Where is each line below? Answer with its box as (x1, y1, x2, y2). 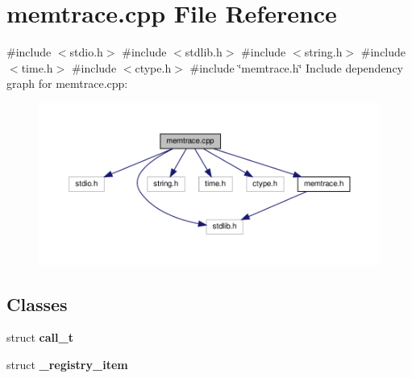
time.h (21, 59, 53, 76)
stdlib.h (185, 44, 223, 60)
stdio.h (69, 44, 103, 60)
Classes (6, 291, 68, 316)
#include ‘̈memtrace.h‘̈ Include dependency (189, 59, 404, 76)
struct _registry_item (6, 355, 128, 372)
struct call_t (6, 329, 73, 346)
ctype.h (135, 59, 172, 76)
